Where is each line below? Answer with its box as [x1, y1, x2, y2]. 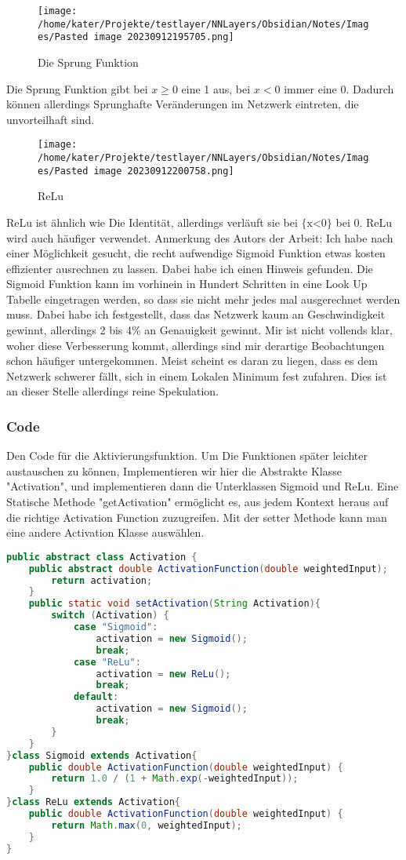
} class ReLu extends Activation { [6, 796, 180, 808]
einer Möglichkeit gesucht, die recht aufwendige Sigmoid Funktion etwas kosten [6, 245, 386, 261]
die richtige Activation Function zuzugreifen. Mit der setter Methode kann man [6, 508, 387, 525]
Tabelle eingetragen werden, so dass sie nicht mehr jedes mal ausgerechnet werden [6, 290, 401, 307]
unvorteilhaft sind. [6, 111, 95, 127]
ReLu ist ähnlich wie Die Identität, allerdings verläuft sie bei [6, 213, 298, 230]
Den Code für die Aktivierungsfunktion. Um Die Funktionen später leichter [6, 447, 368, 464]
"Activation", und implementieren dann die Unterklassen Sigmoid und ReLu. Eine [6, 478, 399, 494]
